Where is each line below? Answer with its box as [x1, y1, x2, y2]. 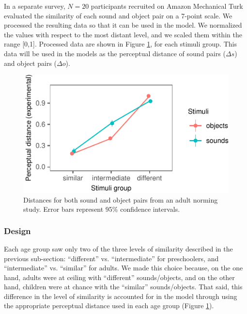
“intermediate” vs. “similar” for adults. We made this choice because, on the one [4, 263, 243, 273]
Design [4, 224, 31, 236]
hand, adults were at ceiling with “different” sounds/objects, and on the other [4, 272, 235, 282]
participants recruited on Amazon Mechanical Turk [91, 1, 243, 11]
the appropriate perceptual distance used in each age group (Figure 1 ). [4, 300, 214, 311]
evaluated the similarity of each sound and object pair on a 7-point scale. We [4, 10, 232, 20]
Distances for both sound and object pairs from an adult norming [23, 194, 218, 204]
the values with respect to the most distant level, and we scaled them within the [4, 29, 242, 39]
